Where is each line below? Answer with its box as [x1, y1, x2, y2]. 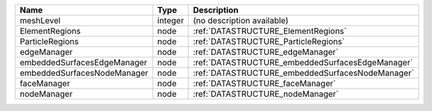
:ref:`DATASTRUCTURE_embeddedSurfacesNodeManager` [193, 68, 414, 78]
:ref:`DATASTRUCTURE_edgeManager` [193, 46, 339, 57]
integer [157, 15, 184, 26]
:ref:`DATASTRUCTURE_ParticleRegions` [193, 36, 346, 47]
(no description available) [193, 15, 289, 26]
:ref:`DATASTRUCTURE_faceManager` [193, 78, 336, 89]
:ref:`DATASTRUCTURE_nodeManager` [193, 89, 339, 99]
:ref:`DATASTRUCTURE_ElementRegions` [193, 26, 347, 36]
